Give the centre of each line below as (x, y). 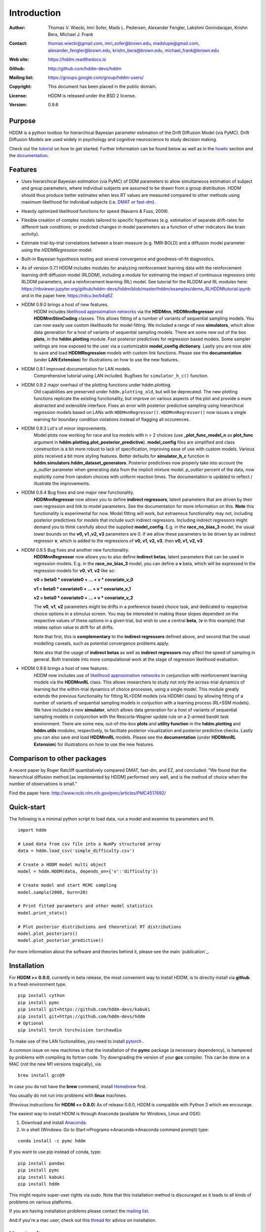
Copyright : (20, 87)
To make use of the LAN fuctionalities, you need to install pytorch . (77, 1041)
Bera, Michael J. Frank (71, 34)
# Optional (31, 1023)
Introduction (35, 13)
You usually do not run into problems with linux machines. (68, 1095)
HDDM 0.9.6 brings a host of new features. (65, 668)
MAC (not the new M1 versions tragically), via (55, 1064)
